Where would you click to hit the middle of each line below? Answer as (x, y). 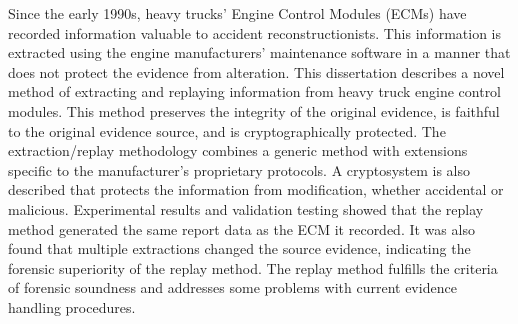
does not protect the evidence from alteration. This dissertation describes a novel (256, 71)
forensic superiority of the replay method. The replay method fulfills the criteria (253, 267)
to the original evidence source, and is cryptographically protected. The (227, 130)
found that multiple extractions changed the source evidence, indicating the (239, 248)
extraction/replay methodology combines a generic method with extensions (238, 150)
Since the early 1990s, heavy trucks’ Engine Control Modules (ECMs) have (237, 13)
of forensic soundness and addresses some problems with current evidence (232, 287)
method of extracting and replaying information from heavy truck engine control (255, 91)
